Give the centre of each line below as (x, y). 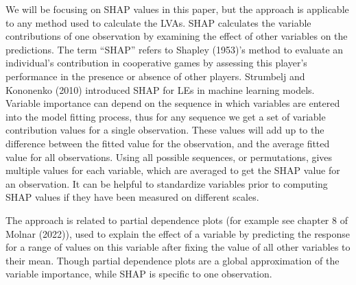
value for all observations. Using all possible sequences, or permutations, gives (169, 157)
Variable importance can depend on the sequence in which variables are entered (173, 103)
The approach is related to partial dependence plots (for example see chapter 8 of (177, 220)
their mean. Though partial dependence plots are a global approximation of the (173, 260)
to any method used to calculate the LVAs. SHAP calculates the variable (158, 22)
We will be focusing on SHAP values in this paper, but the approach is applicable (177, 9)
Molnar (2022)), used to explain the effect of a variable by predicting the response (178, 233)
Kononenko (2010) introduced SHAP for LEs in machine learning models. (160, 89)
